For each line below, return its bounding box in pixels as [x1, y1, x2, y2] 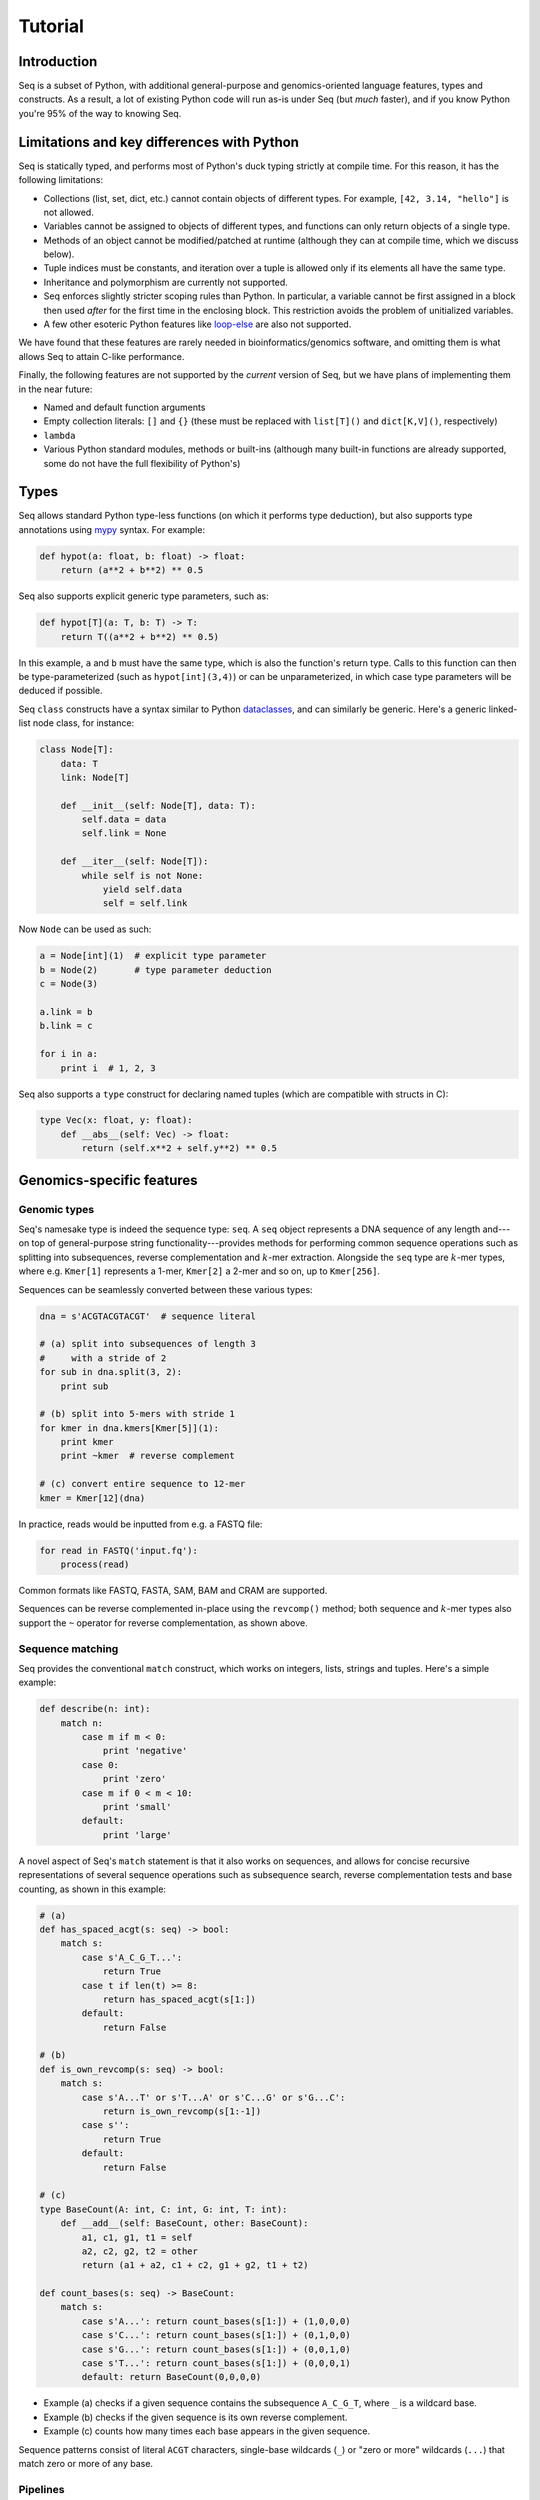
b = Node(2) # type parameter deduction [39, 964, 272, 975]
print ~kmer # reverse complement [60, 1450, 235, 1462]
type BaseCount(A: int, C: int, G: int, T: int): [39, 2203, 288, 2215]
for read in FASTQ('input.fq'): [39, 1545, 199, 1556]
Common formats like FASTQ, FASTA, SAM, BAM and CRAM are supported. [18, 1584, 328, 1596]
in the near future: [18, 383, 93, 395]
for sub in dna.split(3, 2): [39, 1366, 183, 1378]
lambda [43, 430, 76, 441]
